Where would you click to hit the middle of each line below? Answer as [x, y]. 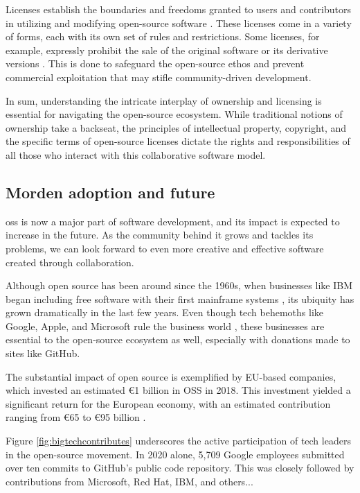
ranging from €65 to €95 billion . [76, 417]
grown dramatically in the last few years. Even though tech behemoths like [165, 312]
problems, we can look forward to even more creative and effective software [165, 248]
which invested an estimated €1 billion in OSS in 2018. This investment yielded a [178, 390]
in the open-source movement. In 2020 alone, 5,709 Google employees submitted [175, 454]
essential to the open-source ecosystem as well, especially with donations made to [178, 339]
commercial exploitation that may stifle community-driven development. [159, 77]
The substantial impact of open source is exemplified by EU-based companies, [171, 376]
